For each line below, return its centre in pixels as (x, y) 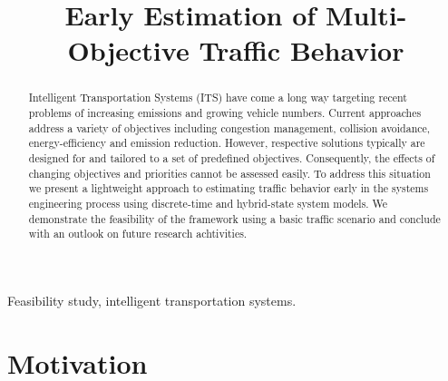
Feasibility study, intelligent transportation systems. (152, 300)
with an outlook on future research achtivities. (138, 234)
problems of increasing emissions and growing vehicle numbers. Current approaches (225, 113)
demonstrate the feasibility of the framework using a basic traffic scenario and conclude (234, 218)
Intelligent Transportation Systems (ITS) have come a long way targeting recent (218, 98)
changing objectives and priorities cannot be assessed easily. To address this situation (229, 173)
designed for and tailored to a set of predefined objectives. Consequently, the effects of (232, 157)
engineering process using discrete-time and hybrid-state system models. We (208, 203)
